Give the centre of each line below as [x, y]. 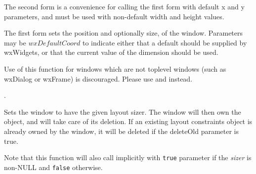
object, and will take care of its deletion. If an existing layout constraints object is [128, 121]
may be [15, 42]
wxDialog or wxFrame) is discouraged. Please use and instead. [98, 78]
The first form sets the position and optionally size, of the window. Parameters [124, 33]
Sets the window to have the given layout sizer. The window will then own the [123, 111]
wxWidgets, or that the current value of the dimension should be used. [111, 52]
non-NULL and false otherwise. [53, 167]
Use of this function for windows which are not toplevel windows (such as [115, 68]
